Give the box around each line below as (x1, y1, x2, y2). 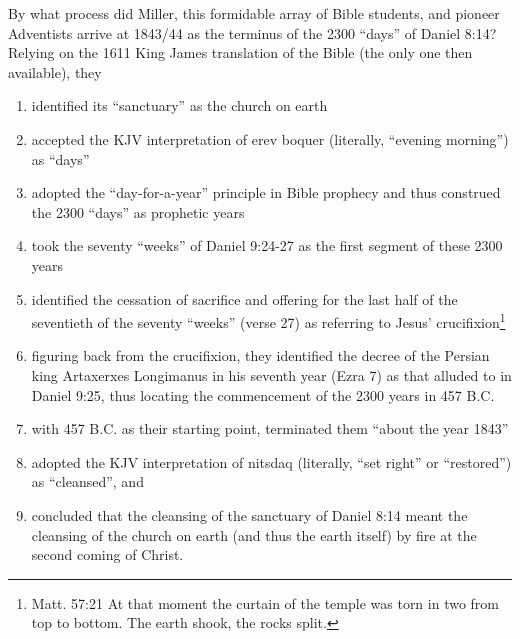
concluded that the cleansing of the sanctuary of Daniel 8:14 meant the (31, 504, 468, 525)
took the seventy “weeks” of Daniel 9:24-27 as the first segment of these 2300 (31, 235, 503, 256)
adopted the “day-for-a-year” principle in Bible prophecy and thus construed (31, 182, 501, 203)
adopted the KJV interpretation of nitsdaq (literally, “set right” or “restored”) (31, 451, 512, 472)
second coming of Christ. (31, 544, 184, 565)
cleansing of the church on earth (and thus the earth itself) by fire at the (31, 524, 477, 545)
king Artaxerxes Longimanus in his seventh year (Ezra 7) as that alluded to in (31, 364, 512, 385)
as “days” (31, 148, 90, 169)
